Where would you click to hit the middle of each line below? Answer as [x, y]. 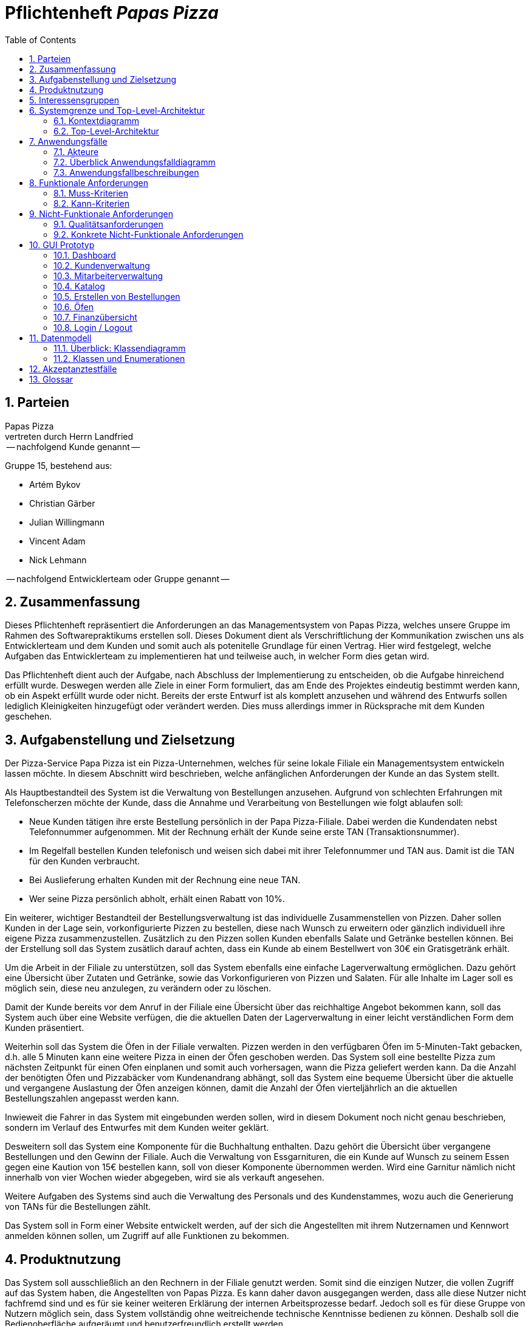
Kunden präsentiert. [45, 1028]
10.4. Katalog [79, 286]
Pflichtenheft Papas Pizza [112, 13]
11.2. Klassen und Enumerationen [119, 358]
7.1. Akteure [76, 151]
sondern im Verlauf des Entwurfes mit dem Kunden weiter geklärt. [137, 1128]
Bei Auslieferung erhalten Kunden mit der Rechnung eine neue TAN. [165, 880]
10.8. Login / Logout [93, 327]
